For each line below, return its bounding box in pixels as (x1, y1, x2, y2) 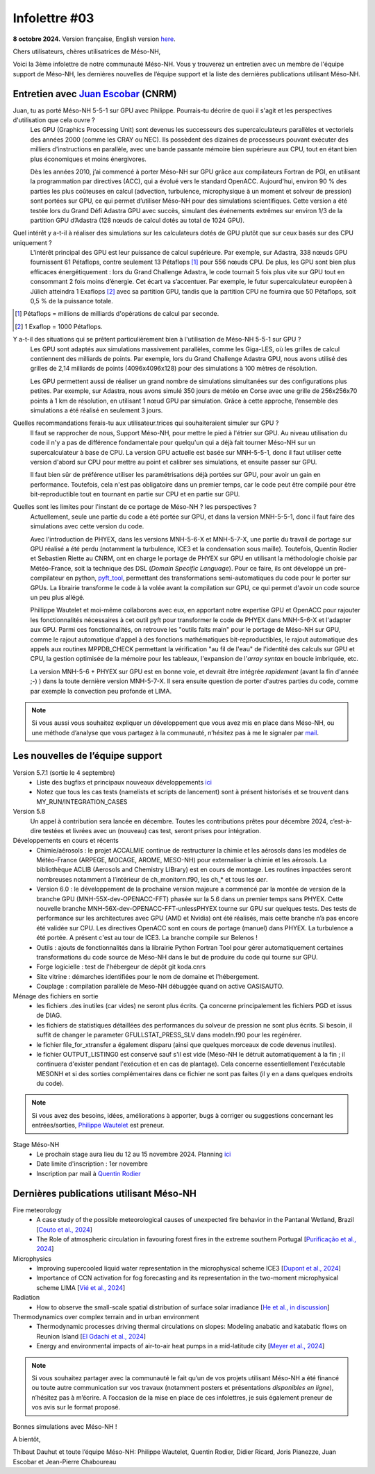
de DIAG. (36, 1011, 62, 1020)
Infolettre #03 (12, 10, 94, 26)
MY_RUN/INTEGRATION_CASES (36, 797, 128, 805)
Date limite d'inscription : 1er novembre (36, 1159, 149, 1168)
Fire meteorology (12, 1205, 62, 1214)
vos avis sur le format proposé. (31, 1403, 121, 1412)
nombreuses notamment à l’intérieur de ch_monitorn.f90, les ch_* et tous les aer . (36, 875, 268, 883)
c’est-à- (329, 816, 352, 826)
